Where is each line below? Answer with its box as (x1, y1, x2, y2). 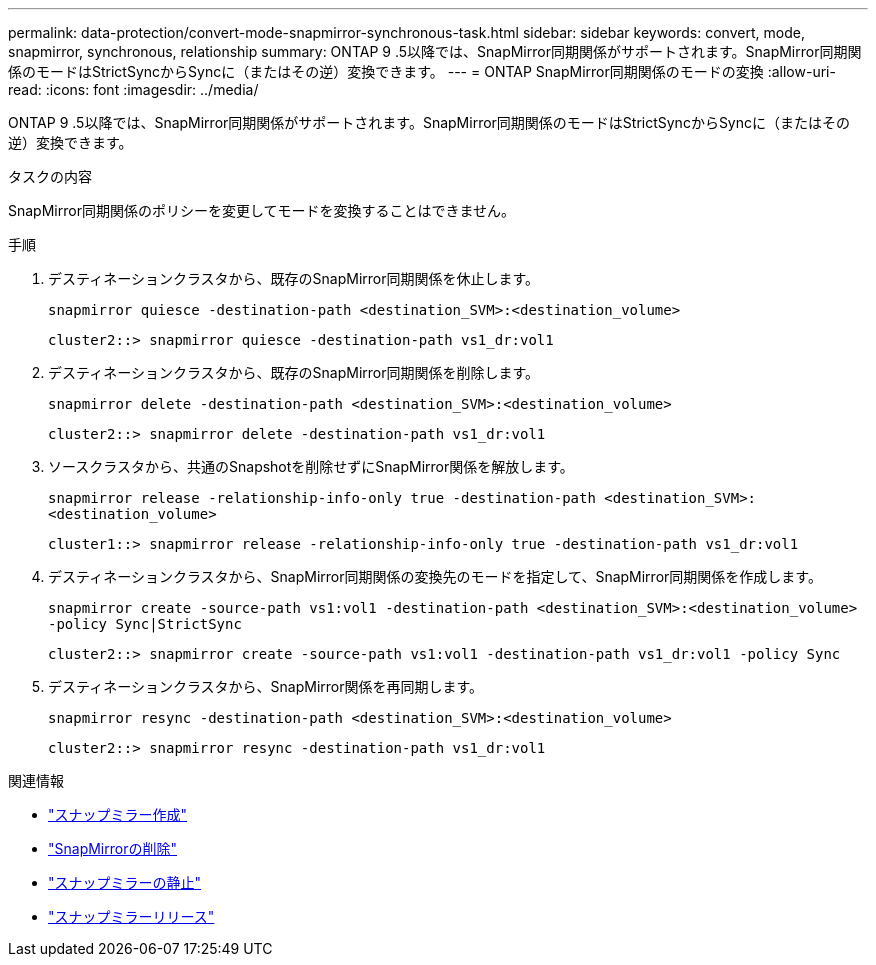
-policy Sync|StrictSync (48, 616, 242, 632)
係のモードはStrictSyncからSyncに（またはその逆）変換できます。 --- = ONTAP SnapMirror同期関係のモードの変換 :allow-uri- (8, 63, 836, 80)
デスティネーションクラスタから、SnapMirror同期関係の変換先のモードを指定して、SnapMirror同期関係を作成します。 (48, 568, 822, 585)
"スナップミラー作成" (48, 806, 188, 823)
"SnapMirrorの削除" (48, 840, 177, 857)
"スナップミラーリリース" (48, 908, 215, 925)
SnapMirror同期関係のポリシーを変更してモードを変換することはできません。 (8, 202, 516, 219)
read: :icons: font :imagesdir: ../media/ (8, 81, 259, 98)
